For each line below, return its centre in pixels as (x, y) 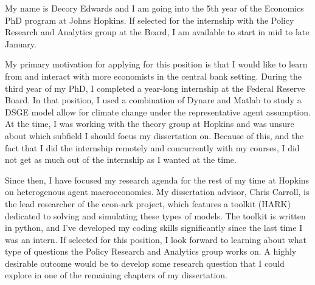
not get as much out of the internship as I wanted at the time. (121, 160)
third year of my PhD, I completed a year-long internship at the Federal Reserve (155, 88)
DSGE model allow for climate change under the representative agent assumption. (158, 112)
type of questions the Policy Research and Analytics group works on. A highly (151, 251)
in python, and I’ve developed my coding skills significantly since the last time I (154, 228)
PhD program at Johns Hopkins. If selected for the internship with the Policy (150, 20)
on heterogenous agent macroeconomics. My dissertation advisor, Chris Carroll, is (157, 192)
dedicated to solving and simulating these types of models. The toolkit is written (155, 215)
